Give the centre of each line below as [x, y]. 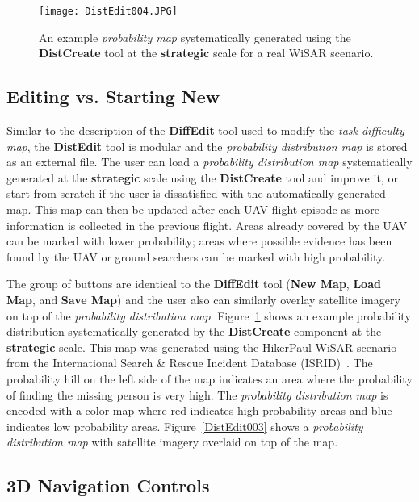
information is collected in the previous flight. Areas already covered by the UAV [207, 225]
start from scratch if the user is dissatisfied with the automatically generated [196, 193]
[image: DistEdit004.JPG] [108, 11]
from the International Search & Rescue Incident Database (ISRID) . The [190, 363]
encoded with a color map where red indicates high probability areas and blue [199, 410]
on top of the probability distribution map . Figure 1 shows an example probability [209, 315]
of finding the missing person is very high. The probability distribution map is [197, 394]
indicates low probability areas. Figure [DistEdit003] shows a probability [185, 426]
